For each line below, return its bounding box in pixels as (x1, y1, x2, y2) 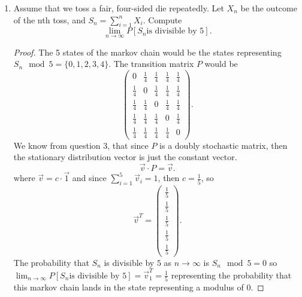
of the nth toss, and (13, 13, 86, 26)
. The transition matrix (108, 57, 194, 70)
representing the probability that (171, 268, 292, 281)
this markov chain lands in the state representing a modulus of (13, 281, 244, 293)
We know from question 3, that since (13, 139, 149, 151)
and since (72, 172, 107, 184)
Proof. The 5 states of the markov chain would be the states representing (13, 45, 282, 58)
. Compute (143, 13, 182, 26)
